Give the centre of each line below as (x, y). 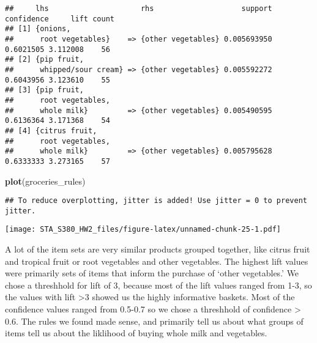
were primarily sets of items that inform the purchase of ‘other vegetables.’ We (152, 273)
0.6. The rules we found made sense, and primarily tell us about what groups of (154, 321)
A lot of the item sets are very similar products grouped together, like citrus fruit (158, 249)
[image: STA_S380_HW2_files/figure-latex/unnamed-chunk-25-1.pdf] (143, 230)
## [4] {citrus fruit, (51, 131)
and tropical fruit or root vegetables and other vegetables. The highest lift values (157, 261)
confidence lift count (60, 19)
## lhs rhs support (139, 9)
